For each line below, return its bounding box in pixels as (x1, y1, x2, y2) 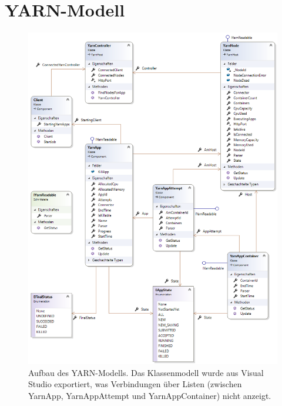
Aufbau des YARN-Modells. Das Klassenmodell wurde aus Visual (28, 366, 264, 378)
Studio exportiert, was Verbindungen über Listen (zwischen (28, 378, 242, 390)
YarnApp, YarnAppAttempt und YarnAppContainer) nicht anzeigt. (28, 389, 271, 401)
